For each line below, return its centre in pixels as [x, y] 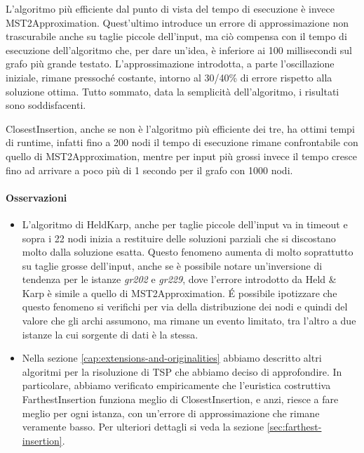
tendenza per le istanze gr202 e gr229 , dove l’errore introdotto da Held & [179, 279]
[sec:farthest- [294, 427]
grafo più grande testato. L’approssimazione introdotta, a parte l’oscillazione [170, 64]
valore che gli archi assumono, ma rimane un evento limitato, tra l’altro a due [189, 321]
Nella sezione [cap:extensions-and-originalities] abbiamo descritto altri [172, 358]
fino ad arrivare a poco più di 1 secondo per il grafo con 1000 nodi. [149, 170]
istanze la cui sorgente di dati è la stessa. [110, 334]
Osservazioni [36, 197]
